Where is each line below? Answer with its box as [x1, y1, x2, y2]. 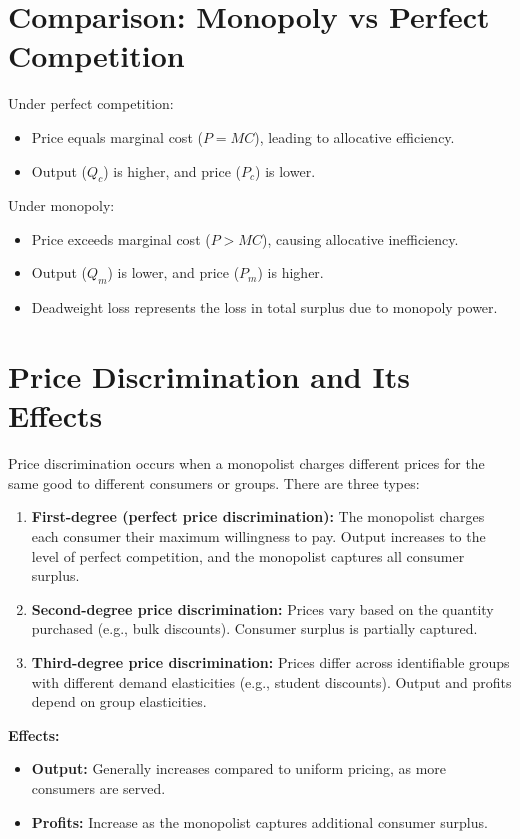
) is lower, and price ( [107, 262, 240, 283]
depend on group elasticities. [31, 691, 207, 712]
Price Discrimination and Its [8, 356, 410, 397]
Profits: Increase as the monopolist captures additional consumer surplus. [31, 811, 488, 832]
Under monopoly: [8, 195, 115, 216]
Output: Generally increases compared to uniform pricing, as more [31, 758, 447, 779]
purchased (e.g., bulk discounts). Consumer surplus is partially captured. [31, 618, 478, 639]
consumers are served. [31, 777, 166, 798]
